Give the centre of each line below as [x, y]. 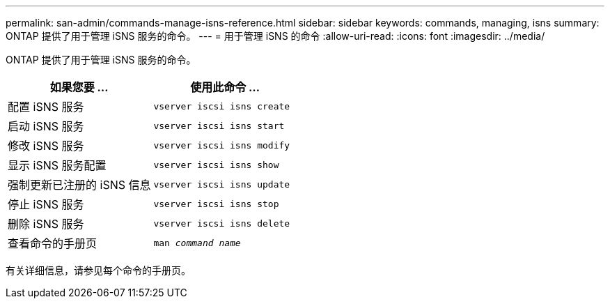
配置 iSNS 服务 [46, 107]
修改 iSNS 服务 [46, 146]
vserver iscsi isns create [222, 106]
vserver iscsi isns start [219, 126]
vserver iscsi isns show [216, 165]
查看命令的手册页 [53, 243]
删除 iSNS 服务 [46, 224]
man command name [197, 243]
